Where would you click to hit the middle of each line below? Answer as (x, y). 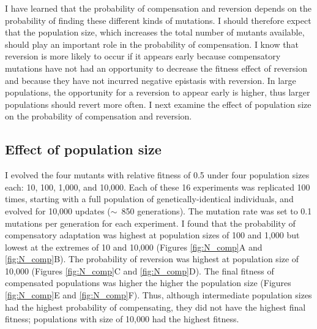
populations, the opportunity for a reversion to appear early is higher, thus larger (158, 92)
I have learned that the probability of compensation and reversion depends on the (158, 8)
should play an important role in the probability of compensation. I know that (152, 44)
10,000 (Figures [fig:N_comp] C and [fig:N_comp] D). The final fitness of (140, 270)
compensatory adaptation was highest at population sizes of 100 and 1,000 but (152, 235)
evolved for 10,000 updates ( (58, 210)
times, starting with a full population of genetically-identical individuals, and (149, 199)
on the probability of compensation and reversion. (99, 116)
